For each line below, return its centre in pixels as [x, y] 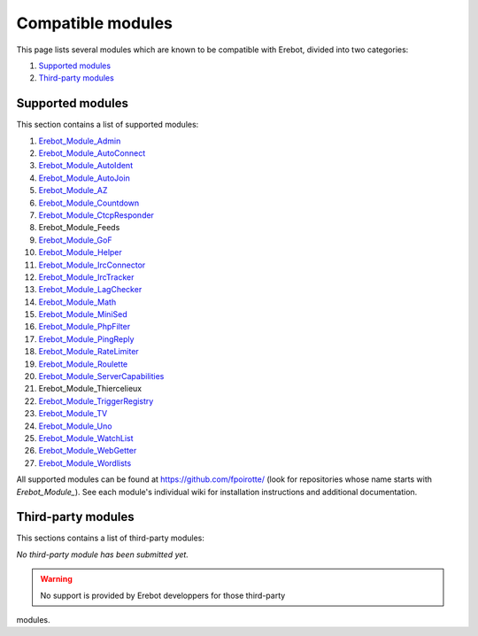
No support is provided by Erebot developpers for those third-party [163, 595]
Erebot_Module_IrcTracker [86, 277]
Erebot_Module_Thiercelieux [90, 389]
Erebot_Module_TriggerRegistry [96, 401]
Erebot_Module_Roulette [83, 364]
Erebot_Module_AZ [73, 190]
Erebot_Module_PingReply [86, 339]
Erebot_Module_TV [73, 414]
